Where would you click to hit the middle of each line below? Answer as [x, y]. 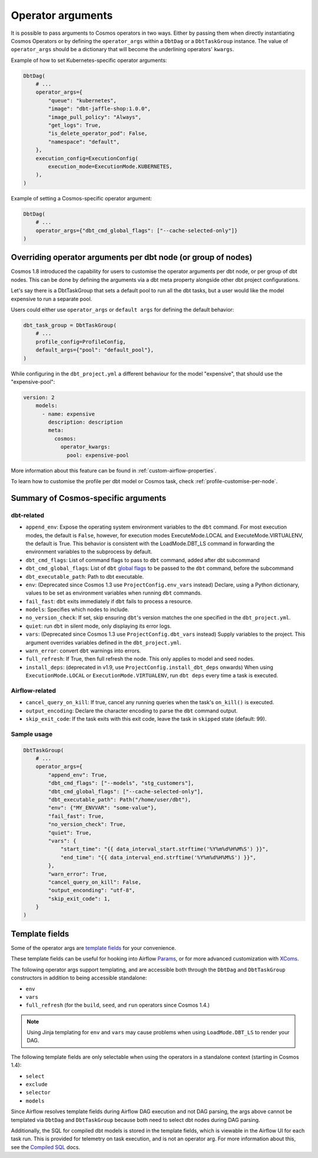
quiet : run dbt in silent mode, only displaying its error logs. [99, 626]
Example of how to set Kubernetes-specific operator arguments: [89, 60]
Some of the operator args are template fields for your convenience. [93, 948]
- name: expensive [69, 414]
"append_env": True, [78, 775]
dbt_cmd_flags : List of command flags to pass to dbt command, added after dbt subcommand [143, 560]
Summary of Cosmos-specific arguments [89, 498]
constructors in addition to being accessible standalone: [79, 978]
